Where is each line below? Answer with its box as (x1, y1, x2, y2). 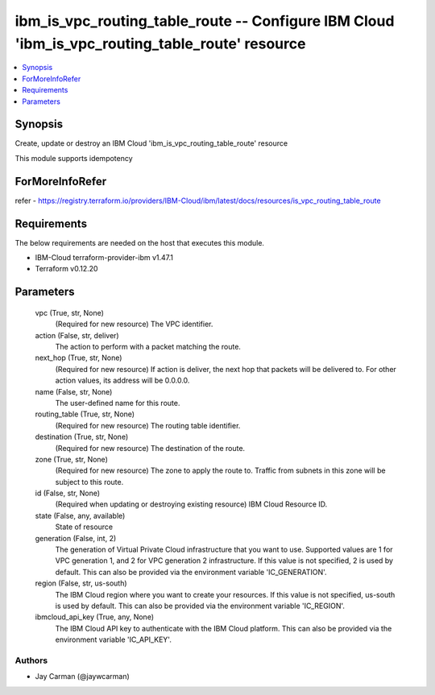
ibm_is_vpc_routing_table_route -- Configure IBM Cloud (14, 12, 395, 30)
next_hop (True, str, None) (35, 353, 122, 362)
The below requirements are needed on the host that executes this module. (14, 238, 265, 247)
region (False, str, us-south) (35, 578, 128, 588)
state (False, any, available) (35, 511, 126, 520)
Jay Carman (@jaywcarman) (35, 672, 130, 681)
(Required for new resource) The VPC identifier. (55, 319, 213, 329)
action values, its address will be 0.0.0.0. (55, 375, 190, 386)
